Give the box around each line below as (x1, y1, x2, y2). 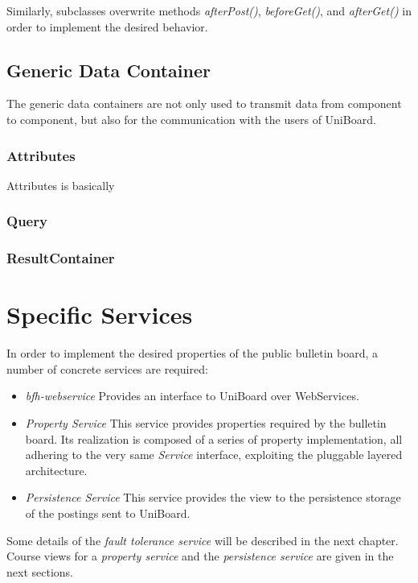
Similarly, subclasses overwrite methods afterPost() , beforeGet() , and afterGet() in (6, 2, 412, 19)
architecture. (25, 461, 88, 478)
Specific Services (6, 298, 193, 331)
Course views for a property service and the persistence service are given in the (6, 548, 394, 564)
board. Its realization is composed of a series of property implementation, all (25, 430, 403, 447)
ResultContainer (6, 248, 115, 268)
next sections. (6, 563, 73, 580)
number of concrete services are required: (6, 360, 208, 377)
